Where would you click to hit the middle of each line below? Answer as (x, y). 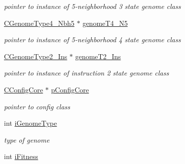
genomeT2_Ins (98, 56)
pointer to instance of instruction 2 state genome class (87, 73)
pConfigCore (70, 89)
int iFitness (21, 156)
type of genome (27, 139)
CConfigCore (24, 89)
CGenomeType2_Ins (36, 56)
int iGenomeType (31, 123)
